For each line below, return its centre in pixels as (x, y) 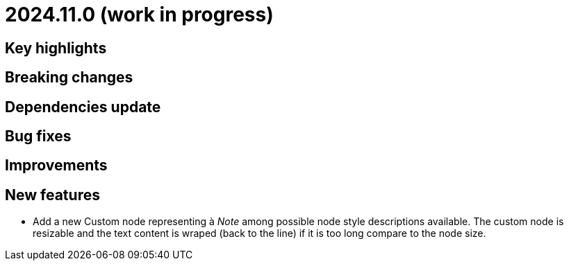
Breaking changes (69, 78)
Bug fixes (38, 136)
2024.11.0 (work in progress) (139, 15)
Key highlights (56, 48)
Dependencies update (83, 107)
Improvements (56, 166)
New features (52, 195)
